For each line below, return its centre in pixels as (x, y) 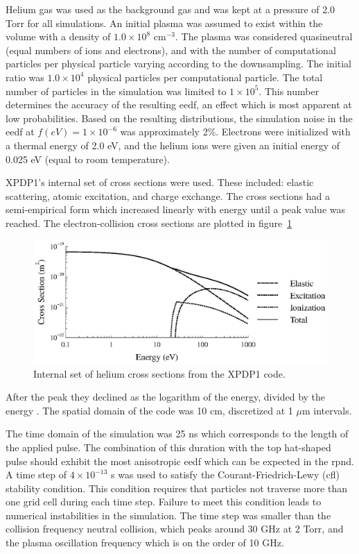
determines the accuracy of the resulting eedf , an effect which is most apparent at (179, 104)
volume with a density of (58, 36)
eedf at (20, 132)
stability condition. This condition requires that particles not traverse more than (176, 488)
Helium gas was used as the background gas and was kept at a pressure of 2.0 (170, 9)
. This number (289, 91)
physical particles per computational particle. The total (205, 77)
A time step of (36, 475)
